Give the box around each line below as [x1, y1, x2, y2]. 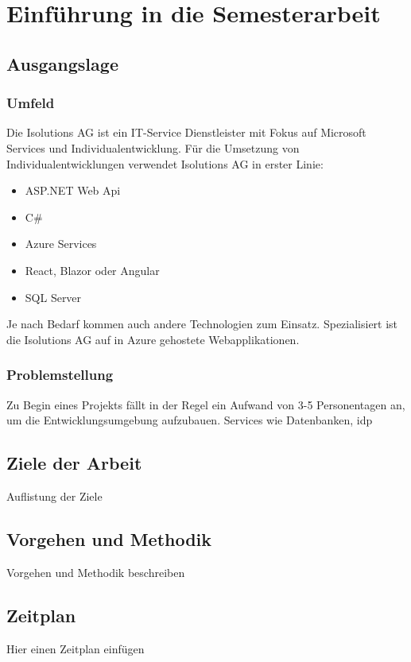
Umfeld [6, 93, 55, 113]
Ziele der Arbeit [6, 451, 142, 475]
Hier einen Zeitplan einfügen [6, 640, 145, 656]
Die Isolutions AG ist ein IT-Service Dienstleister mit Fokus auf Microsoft [6, 124, 366, 141]
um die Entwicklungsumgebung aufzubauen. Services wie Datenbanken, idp [6, 412, 373, 428]
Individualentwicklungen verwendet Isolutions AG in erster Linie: [6, 155, 324, 172]
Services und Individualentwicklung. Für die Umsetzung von [6, 139, 300, 156]
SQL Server [25, 288, 82, 305]
